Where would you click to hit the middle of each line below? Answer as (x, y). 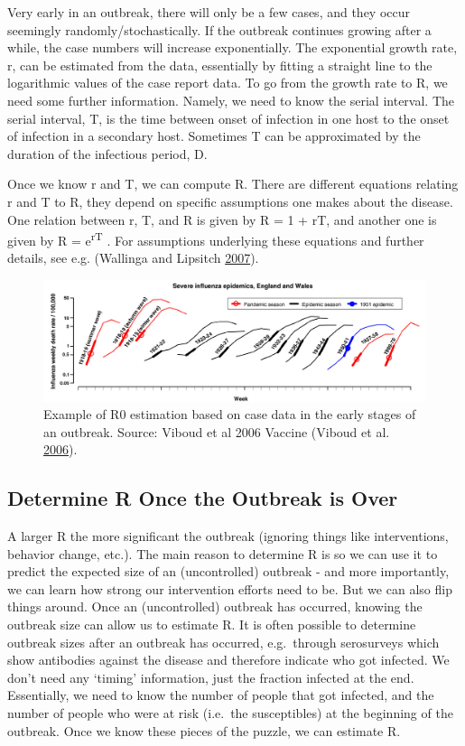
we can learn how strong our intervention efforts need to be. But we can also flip (230, 588)
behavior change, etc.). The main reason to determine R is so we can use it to (223, 553)
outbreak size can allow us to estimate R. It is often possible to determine (212, 625)
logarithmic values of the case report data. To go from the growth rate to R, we (228, 83)
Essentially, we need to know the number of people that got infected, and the (221, 695)
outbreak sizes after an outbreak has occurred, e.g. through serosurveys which (223, 642)
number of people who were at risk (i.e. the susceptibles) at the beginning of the (230, 713)
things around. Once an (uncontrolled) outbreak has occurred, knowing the (215, 606)
